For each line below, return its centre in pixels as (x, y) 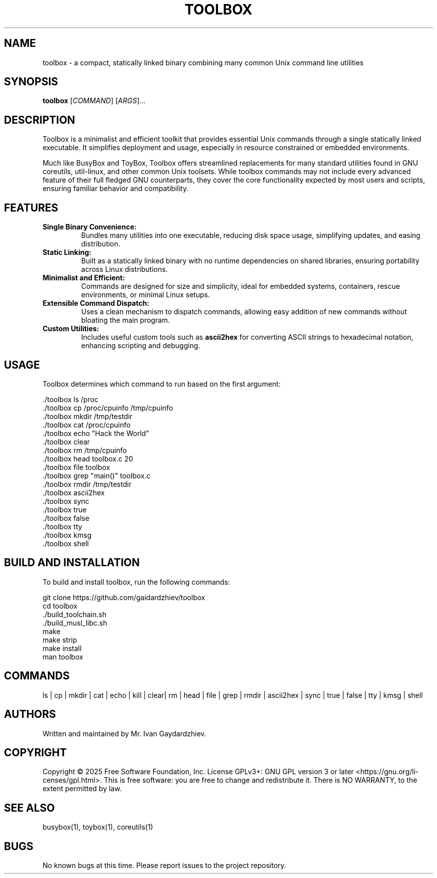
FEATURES (31, 208)
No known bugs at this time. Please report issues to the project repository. (164, 866)
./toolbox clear (66, 441)
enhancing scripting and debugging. (141, 346)
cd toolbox (60, 606)
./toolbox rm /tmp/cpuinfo (85, 450)
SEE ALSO (29, 808)
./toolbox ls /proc (71, 399)
